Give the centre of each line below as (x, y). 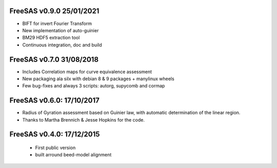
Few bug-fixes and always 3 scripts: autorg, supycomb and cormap (94, 86)
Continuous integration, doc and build (62, 45)
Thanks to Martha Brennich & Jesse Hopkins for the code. (83, 119)
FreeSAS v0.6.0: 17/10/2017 (55, 100)
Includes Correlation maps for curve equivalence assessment (87, 71)
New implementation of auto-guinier (61, 30)
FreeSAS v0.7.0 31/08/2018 (54, 59)
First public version (55, 148)
